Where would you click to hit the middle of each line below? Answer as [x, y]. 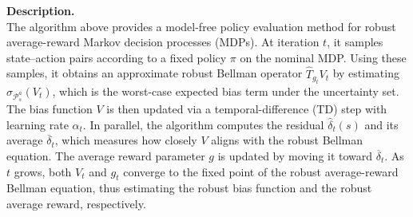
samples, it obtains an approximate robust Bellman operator [155, 73]
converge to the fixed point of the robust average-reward [261, 171]
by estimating [366, 73]
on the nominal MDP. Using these [323, 57]
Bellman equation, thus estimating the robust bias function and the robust [189, 188]
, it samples [355, 42]
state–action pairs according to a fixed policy [117, 57]
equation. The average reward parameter [106, 155]
